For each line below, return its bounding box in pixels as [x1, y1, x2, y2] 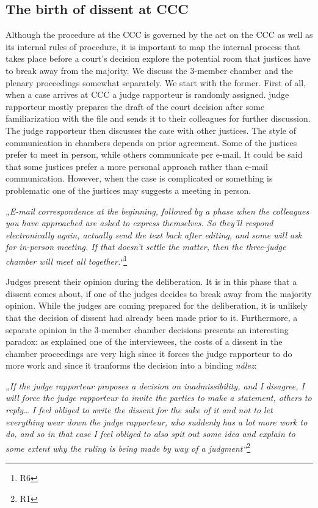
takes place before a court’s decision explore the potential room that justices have [5, 52, 311, 65]
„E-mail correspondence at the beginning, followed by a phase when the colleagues [5, 204, 309, 217]
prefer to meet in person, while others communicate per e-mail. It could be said [5, 148, 303, 161]
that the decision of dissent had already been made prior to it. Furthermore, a [5, 311, 298, 323]
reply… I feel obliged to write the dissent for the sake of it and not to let [5, 403, 273, 416]
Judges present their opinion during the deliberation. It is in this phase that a [5, 275, 297, 288]
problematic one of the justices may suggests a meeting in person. [5, 183, 251, 196]
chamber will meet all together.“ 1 [5, 252, 128, 267]
